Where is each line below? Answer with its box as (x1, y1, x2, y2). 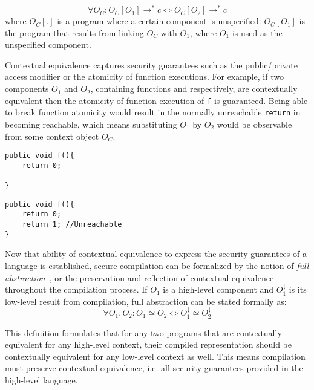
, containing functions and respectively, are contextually (90, 82, 298, 95)
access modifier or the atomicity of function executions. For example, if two (5, 70, 284, 83)
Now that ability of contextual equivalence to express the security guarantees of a (5, 247, 307, 260)
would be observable (217, 117, 292, 130)
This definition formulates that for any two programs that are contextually (5, 326, 282, 339)
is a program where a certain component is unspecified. (57, 15, 261, 27)
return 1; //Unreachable (22, 220, 122, 229)
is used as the (232, 26, 283, 39)
